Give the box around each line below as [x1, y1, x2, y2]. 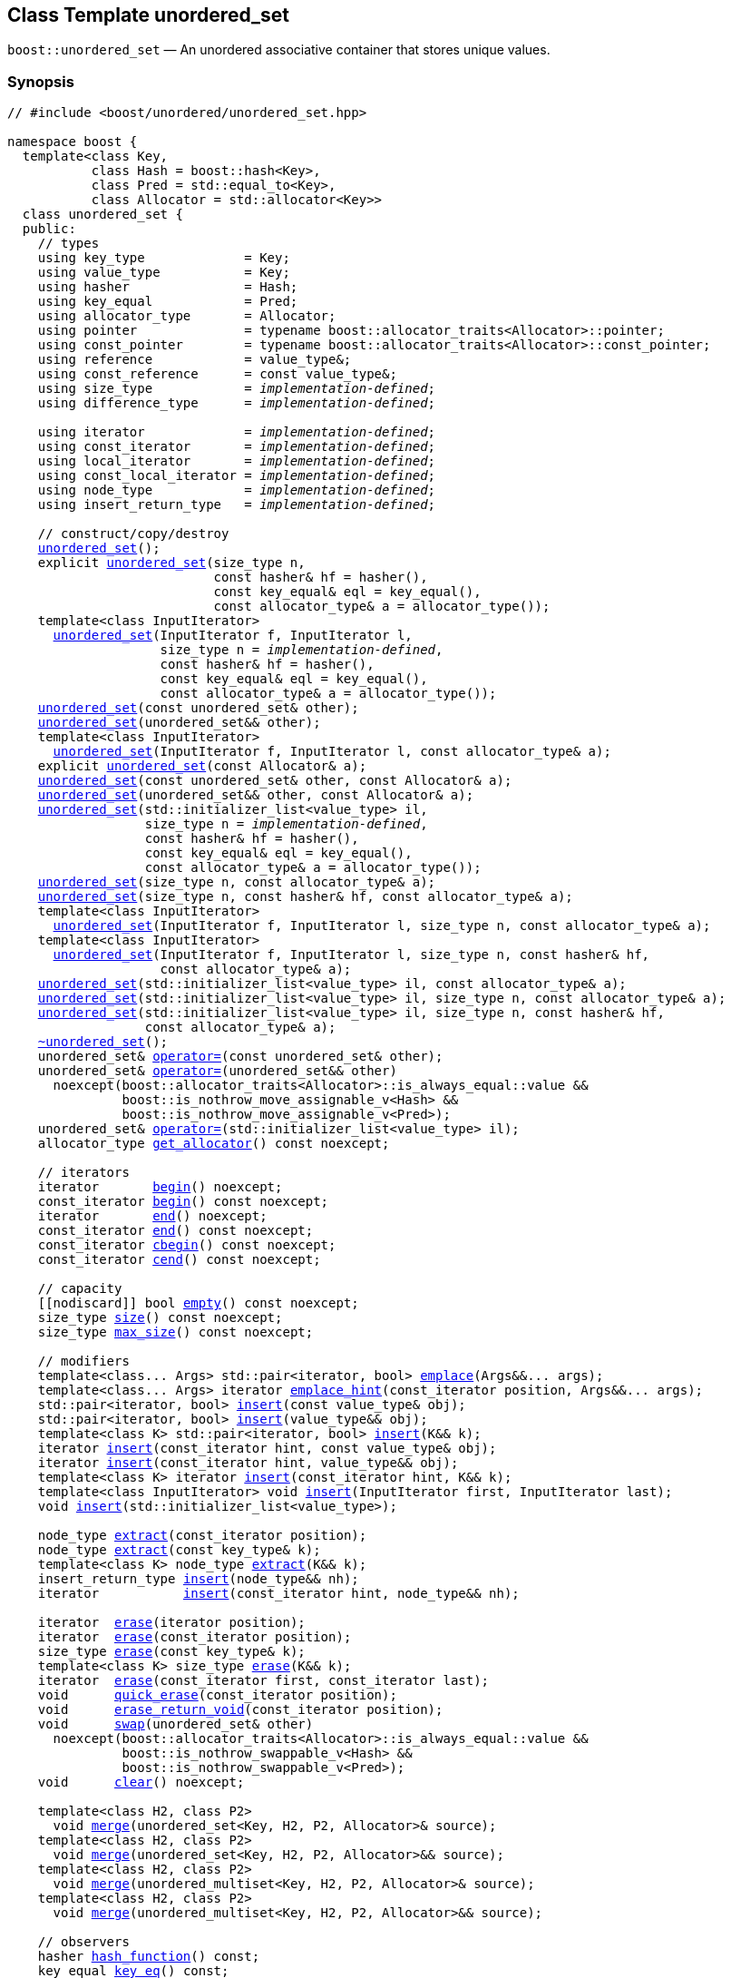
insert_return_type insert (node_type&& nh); [37, 1572, 359, 1587]
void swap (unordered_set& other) [37, 1717, 314, 1732]
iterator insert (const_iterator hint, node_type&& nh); [37, 1586, 520, 1601]
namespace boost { [7, 134, 138, 150]
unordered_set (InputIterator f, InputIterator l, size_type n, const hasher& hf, [53, 947, 650, 963]
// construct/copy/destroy [37, 526, 229, 542]
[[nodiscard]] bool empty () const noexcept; [37, 1296, 359, 1311]
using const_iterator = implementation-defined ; [37, 439, 436, 455]
